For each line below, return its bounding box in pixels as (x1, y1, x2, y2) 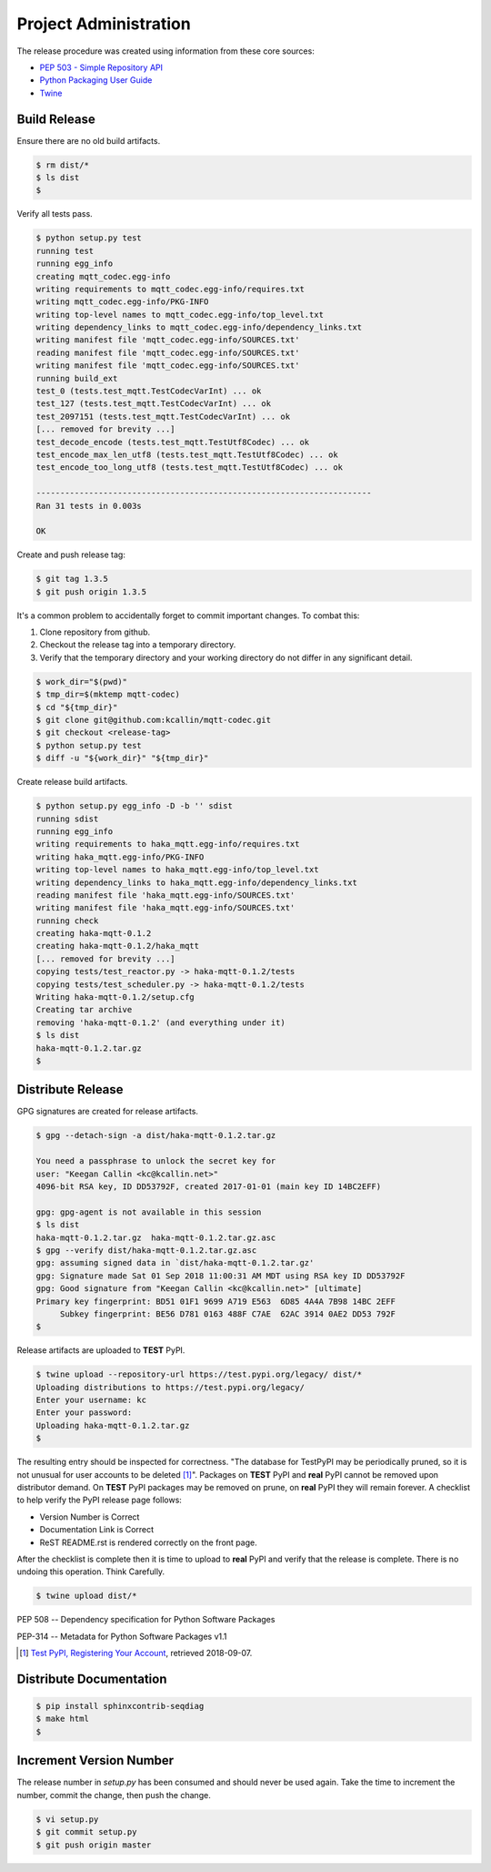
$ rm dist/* (35, 159, 90, 170)
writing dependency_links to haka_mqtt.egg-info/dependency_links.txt (35, 877, 358, 888)
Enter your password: (35, 1408, 133, 1418)
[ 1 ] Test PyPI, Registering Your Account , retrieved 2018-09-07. (19, 1648, 253, 1659)
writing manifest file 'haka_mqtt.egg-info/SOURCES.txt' (35, 902, 296, 913)
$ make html (35, 1714, 90, 1724)
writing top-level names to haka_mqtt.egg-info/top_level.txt (35, 865, 319, 875)
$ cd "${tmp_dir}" (35, 702, 118, 712)
